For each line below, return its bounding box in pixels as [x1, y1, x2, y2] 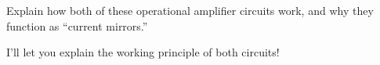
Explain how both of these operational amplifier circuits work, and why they [6, 2, 374, 18]
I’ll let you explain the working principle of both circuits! [6, 44, 280, 60]
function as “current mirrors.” [6, 17, 148, 34]
